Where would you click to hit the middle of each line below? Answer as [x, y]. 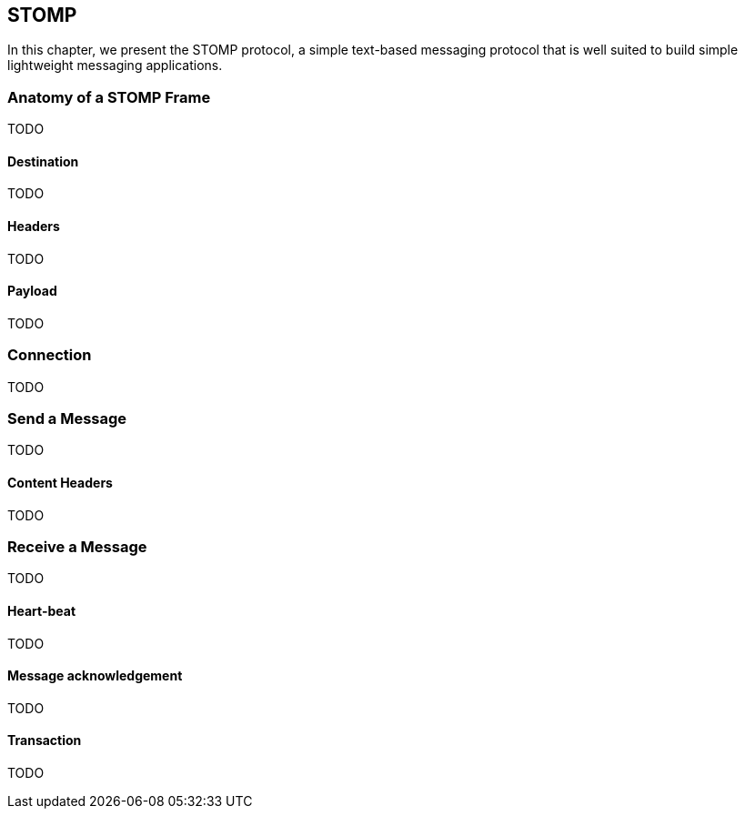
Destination [43, 161]
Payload [32, 291]
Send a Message [67, 418]
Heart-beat [42, 610]
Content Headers [60, 482]
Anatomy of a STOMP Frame [109, 97]
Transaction [45, 740]
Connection [50, 355]
